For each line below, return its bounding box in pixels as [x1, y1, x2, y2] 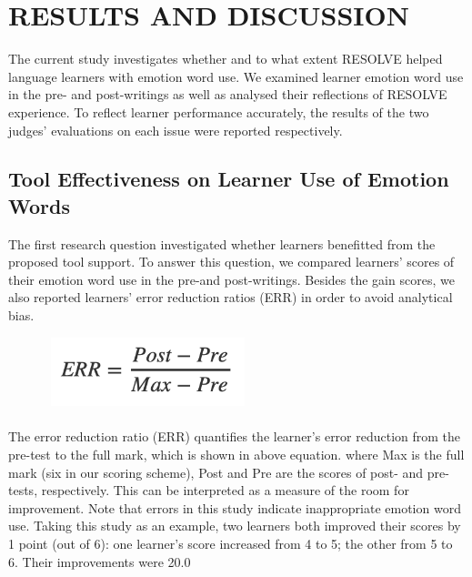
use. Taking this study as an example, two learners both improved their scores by [8, 516, 461, 535]
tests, [8, 481, 38, 500]
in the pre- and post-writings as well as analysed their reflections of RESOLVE [8, 85, 447, 104]
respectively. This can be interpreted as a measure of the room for [41, 481, 409, 500]
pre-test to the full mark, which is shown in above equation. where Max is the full [8, 445, 465, 464]
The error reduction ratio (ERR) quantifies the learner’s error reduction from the [8, 427, 461, 446]
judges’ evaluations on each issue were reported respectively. [8, 120, 343, 139]
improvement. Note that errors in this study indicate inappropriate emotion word [8, 498, 461, 517]
